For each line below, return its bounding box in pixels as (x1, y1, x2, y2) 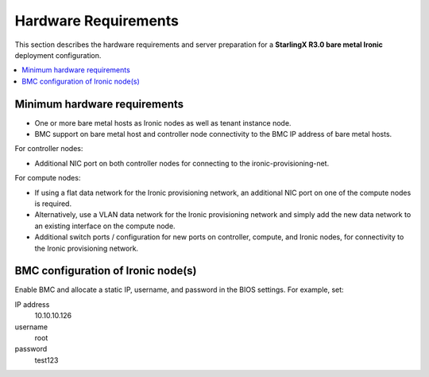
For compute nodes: (14, 173, 81, 183)
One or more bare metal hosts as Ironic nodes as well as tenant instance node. (34, 118, 292, 127)
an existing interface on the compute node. (34, 221, 176, 231)
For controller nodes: (14, 144, 83, 154)
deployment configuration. (14, 50, 102, 60)
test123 (34, 355, 59, 365)
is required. (34, 199, 71, 208)
